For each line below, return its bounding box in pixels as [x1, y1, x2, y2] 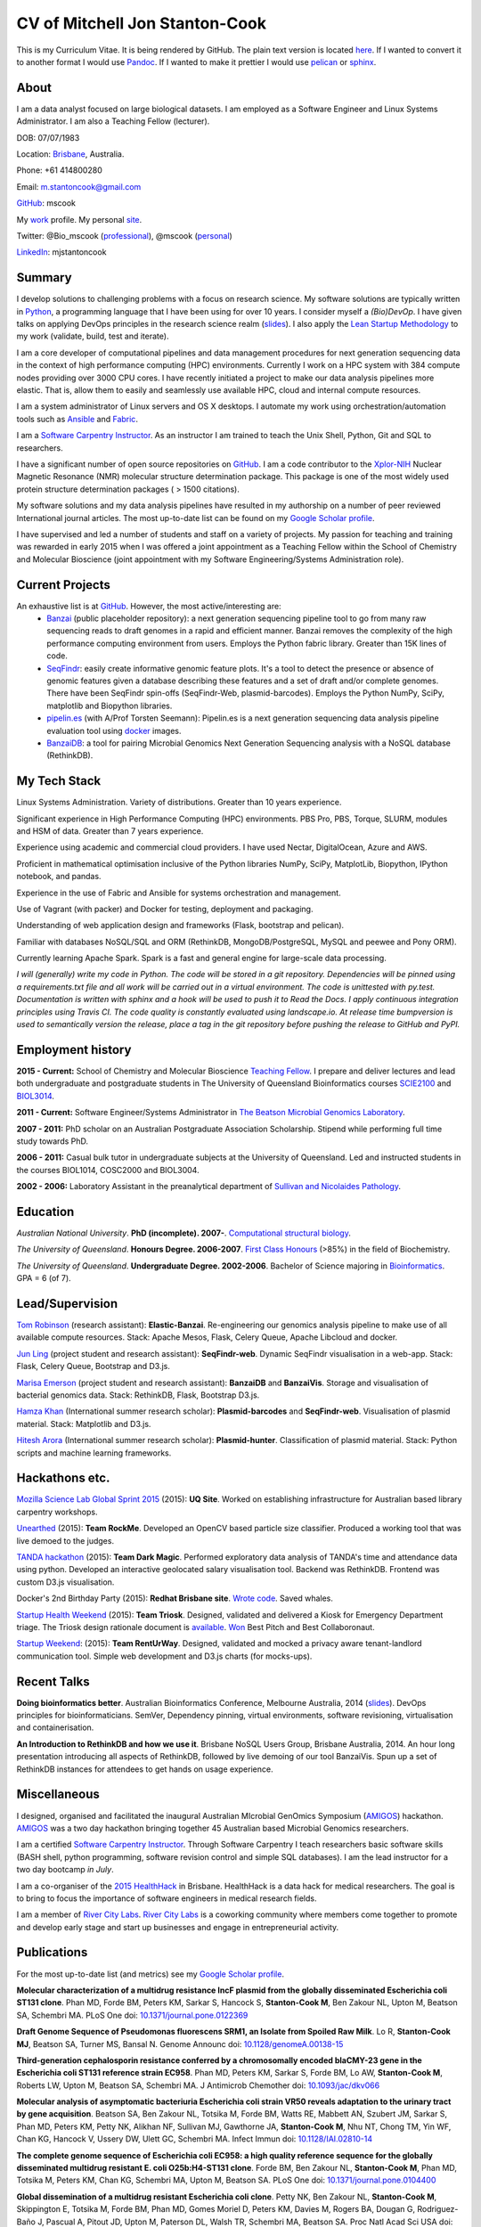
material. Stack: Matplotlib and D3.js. [16, 1418, 151, 1429]
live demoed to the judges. [16, 1535, 115, 1546]
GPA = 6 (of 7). [16, 1273, 71, 1284]
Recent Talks [16, 1674, 90, 1689]
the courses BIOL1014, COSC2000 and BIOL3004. [16, 1164, 200, 1175]
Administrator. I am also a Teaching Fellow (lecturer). [16, 116, 210, 126]
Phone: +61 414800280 [16, 165, 102, 175]
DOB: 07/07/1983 [16, 132, 80, 143]
